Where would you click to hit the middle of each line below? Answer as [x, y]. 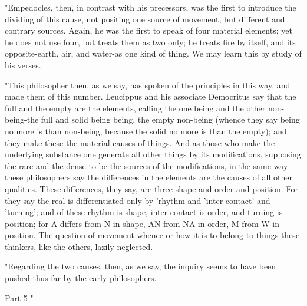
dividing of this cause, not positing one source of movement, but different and [145, 19]
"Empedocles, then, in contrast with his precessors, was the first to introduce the [151, 7]
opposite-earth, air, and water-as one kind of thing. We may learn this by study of [153, 53]
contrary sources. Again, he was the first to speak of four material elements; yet [148, 30]
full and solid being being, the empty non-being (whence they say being [170, 119]
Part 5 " [19, 297]
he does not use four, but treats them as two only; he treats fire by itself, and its [150, 42]
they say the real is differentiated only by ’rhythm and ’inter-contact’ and [138, 200]
